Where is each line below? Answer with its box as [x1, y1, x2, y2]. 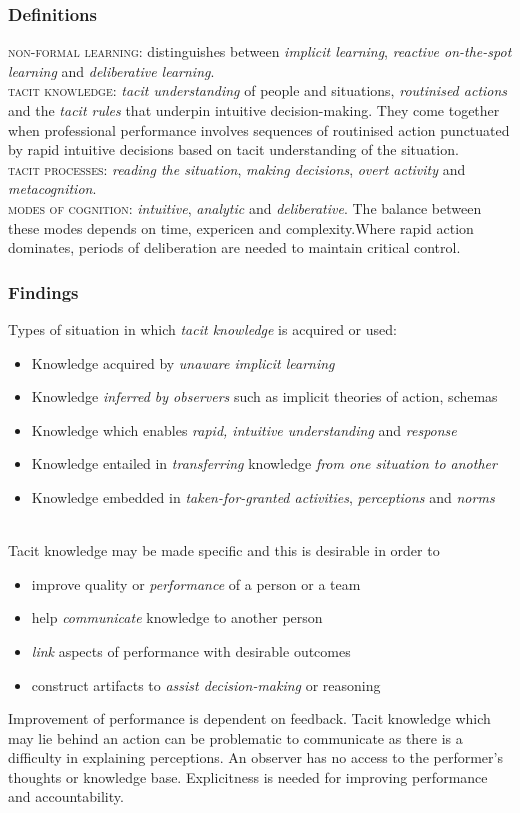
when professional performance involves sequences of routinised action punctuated [8, 119, 510, 140]
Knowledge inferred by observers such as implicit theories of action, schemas [31, 386, 498, 407]
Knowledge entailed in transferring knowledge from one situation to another [31, 453, 497, 474]
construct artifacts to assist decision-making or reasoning [31, 674, 381, 695]
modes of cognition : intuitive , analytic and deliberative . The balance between [8, 197, 482, 218]
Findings [8, 279, 79, 304]
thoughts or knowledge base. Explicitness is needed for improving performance [8, 766, 488, 787]
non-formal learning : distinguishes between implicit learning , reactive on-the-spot [8, 41, 512, 62]
